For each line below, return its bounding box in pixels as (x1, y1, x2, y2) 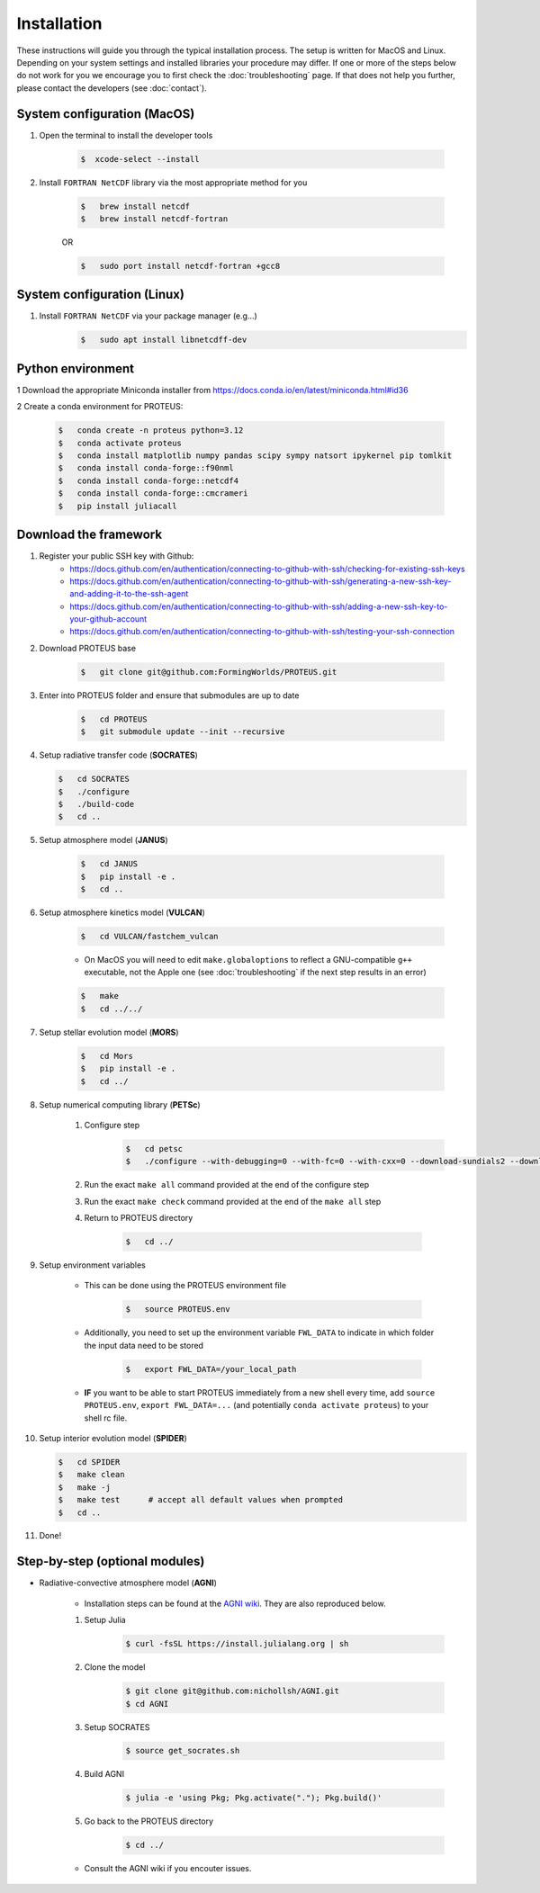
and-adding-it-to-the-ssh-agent (69, 588, 189, 599)
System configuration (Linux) (16, 287, 184, 302)
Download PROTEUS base (39, 642, 137, 653)
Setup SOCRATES (84, 1721, 150, 1732)
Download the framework (16, 527, 162, 543)
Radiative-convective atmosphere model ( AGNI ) (39, 1577, 218, 1588)
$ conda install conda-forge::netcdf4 (58, 475, 238, 486)
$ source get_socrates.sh (125, 1745, 240, 1756)
